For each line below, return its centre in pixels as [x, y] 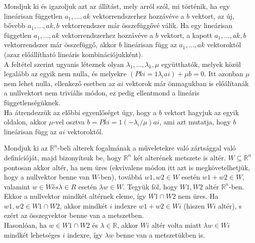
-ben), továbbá [120, 177]
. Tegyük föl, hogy [150, 186]
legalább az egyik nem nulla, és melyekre [65, 74]
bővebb [15, 25]
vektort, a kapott [186, 35]
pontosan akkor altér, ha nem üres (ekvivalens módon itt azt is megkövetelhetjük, [127, 167]
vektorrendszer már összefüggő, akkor [60, 45]
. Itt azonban [224, 74]
